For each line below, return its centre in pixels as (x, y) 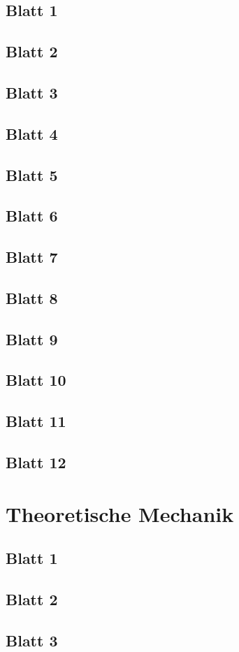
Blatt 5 (32, 174)
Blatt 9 (32, 339)
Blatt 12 (36, 462)
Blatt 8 (32, 297)
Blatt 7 (32, 257)
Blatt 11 (36, 421)
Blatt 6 (32, 216)
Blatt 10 (36, 380)
